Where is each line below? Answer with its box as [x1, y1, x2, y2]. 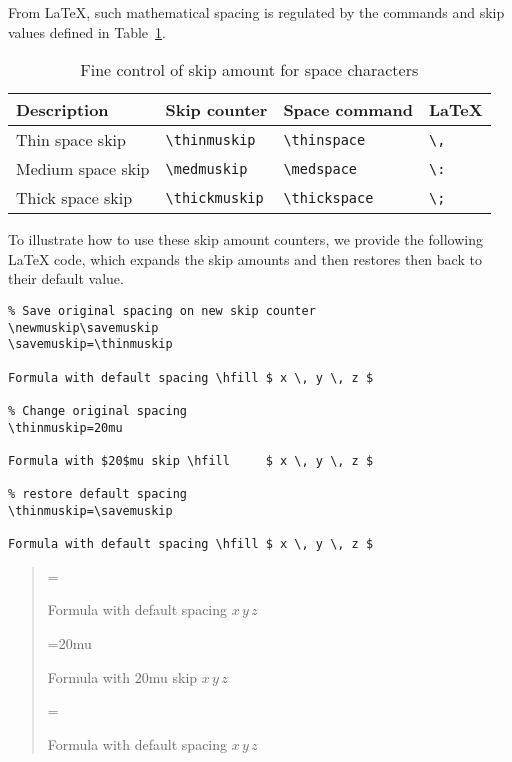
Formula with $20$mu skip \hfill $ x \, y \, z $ [8, 453, 374, 468]
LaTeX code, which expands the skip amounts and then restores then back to [8, 248, 482, 269]
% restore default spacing [8, 487, 187, 502]
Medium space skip [16, 157, 150, 181]
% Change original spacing [8, 403, 187, 418]
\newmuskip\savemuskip [8, 320, 159, 335]
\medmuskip [165, 160, 248, 177]
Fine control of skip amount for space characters [80, 58, 419, 82]
